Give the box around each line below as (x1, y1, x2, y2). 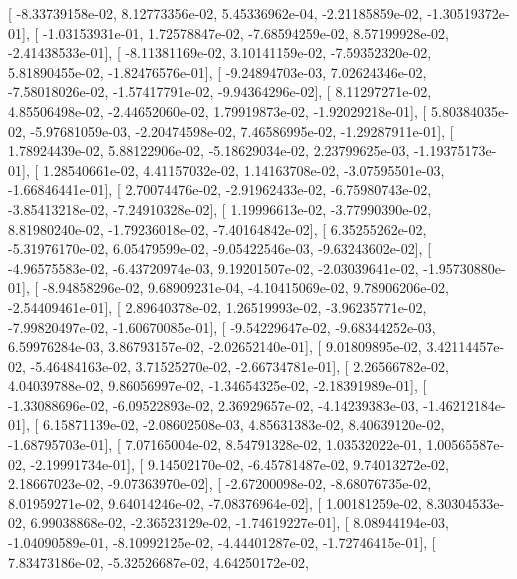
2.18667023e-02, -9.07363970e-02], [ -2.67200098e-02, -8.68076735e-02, (8, 473, 432, 494)
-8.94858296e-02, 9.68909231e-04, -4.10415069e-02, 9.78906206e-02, (42, 277, 449, 298)
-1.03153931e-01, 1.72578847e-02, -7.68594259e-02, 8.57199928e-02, (42, 22, 449, 43)
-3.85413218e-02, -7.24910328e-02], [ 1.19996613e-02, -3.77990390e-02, (8, 198, 432, 219)
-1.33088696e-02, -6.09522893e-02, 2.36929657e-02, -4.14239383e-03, (8, 394, 419, 415)
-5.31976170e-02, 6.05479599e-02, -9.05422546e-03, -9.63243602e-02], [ (8, 238, 432, 259)
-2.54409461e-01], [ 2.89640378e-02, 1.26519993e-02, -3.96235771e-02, (8, 296, 427, 317)
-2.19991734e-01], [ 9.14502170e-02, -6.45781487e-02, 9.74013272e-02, (30, 453, 449, 474)
